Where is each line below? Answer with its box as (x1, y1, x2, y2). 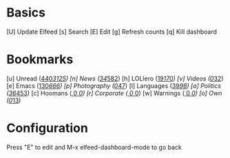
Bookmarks (6, 52, 74, 67)
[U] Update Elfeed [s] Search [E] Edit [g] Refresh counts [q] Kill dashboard (6, 27, 218, 36)
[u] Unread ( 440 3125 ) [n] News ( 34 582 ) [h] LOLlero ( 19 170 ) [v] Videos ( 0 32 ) (6, 74, 224, 82)
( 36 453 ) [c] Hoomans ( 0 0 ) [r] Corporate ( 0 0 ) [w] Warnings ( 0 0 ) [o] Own (6, 89, 222, 97)
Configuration (6, 120, 89, 136)
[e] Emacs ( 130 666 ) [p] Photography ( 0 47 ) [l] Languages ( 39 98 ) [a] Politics (6, 81, 222, 90)
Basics (6, 5, 46, 21)
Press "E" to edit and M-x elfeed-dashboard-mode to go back (6, 143, 182, 151)
